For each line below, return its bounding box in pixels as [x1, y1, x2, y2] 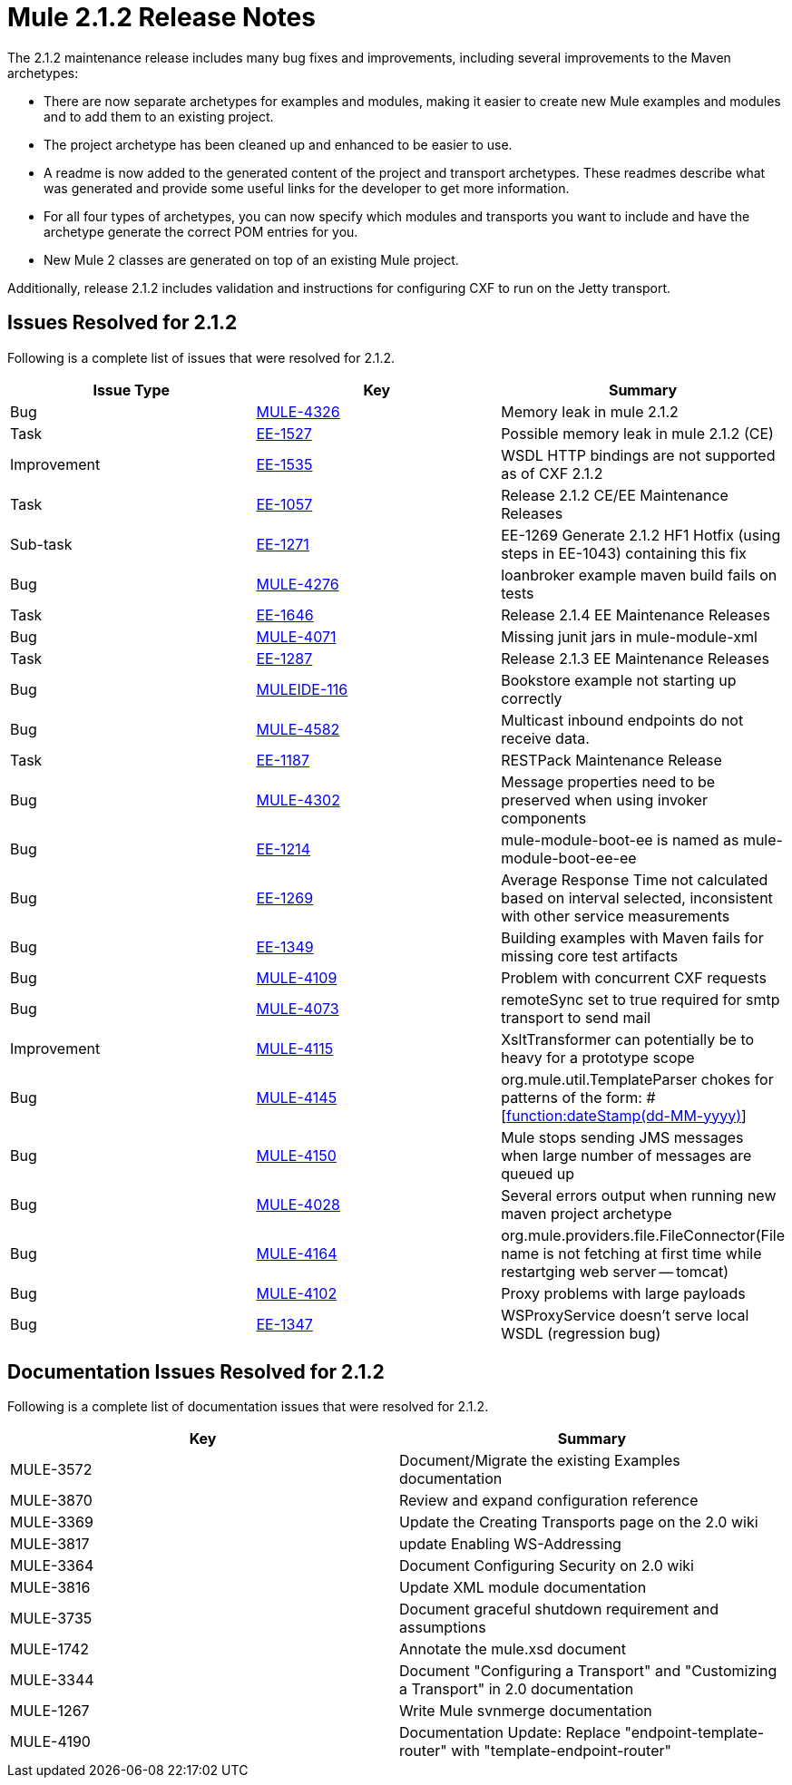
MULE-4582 [256, 719, 340, 738]
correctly [501, 688, 562, 707]
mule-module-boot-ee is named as [501, 830, 739, 849]
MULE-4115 [256, 1039, 334, 1058]
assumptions [399, 1618, 486, 1637]
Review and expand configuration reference [399, 1491, 699, 1510]
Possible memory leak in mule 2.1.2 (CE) [501, 424, 774, 443]
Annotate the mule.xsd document [399, 1640, 627, 1659]
